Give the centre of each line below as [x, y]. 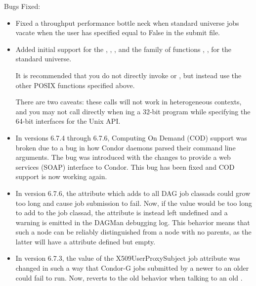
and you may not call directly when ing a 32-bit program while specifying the [133, 111]
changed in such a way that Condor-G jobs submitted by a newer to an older [132, 268]
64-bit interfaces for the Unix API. [68, 121]
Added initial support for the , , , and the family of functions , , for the [124, 49]
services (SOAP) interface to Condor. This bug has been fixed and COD [125, 167]
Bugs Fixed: [22, 6]
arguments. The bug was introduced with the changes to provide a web [123, 157]
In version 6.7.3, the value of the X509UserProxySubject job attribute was [128, 258]
